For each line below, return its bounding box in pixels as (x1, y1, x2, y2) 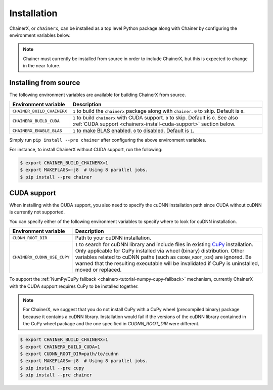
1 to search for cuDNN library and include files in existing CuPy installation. (75, 241, 254, 248)
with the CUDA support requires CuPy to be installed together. (9, 283, 139, 289)
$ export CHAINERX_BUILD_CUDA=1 (20, 344, 101, 350)
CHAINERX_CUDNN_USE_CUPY (12, 254, 70, 260)
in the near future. (23, 63, 61, 69)
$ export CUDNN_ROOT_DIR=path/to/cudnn (20, 351, 119, 357)
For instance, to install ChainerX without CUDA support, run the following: (9, 146, 163, 152)
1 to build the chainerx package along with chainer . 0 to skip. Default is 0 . (72, 108, 245, 115)
